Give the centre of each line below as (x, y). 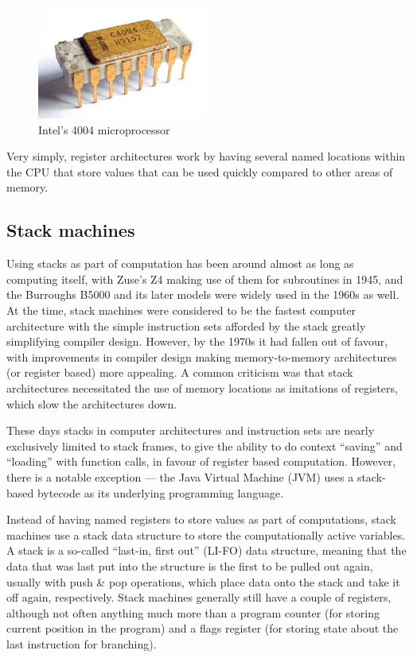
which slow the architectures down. (92, 403)
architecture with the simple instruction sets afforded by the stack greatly (186, 325)
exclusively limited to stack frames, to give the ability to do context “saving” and (205, 445)
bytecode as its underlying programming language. (160, 492)
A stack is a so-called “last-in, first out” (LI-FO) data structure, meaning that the (206, 550)
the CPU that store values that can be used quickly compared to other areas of (200, 171)
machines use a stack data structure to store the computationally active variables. (206, 534)
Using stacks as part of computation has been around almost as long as (180, 263)
